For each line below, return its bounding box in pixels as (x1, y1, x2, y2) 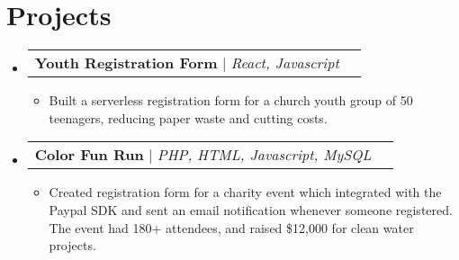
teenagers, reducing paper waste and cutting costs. (49, 108, 328, 127)
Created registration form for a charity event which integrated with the (49, 183, 442, 202)
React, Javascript (230, 52, 339, 74)
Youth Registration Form (34, 52, 218, 74)
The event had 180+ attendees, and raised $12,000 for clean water (49, 218, 414, 237)
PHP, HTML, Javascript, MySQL (157, 144, 372, 166)
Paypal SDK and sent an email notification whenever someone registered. (49, 200, 453, 219)
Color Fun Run (34, 144, 144, 166)
